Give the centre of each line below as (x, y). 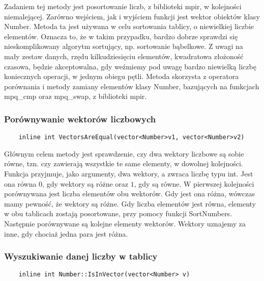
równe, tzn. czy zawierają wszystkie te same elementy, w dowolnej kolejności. (124, 163)
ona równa (20, 183)
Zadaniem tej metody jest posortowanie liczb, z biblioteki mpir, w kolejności (123, 6)
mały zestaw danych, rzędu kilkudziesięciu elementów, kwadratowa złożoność (124, 56)
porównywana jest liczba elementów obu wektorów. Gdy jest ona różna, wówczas (129, 194)
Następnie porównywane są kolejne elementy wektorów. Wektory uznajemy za (125, 223)
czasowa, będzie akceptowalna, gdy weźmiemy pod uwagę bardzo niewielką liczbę (130, 66)
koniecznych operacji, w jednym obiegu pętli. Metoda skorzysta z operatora (122, 76)
